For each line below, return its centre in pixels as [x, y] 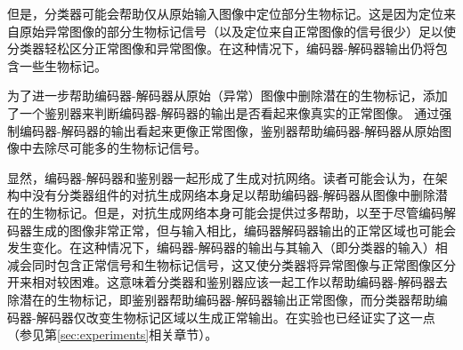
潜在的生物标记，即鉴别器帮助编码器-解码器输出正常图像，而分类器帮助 [227, 299]
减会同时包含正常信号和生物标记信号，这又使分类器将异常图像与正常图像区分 [231, 264]
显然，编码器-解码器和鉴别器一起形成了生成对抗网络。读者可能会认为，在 [221, 177]
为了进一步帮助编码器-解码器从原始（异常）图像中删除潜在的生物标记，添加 [227, 95]
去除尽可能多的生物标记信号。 [119, 148]
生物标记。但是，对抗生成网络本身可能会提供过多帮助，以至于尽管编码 [237, 212]
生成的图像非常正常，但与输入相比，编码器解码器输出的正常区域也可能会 [244, 230]
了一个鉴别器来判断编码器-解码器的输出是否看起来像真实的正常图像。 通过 [223, 112]
